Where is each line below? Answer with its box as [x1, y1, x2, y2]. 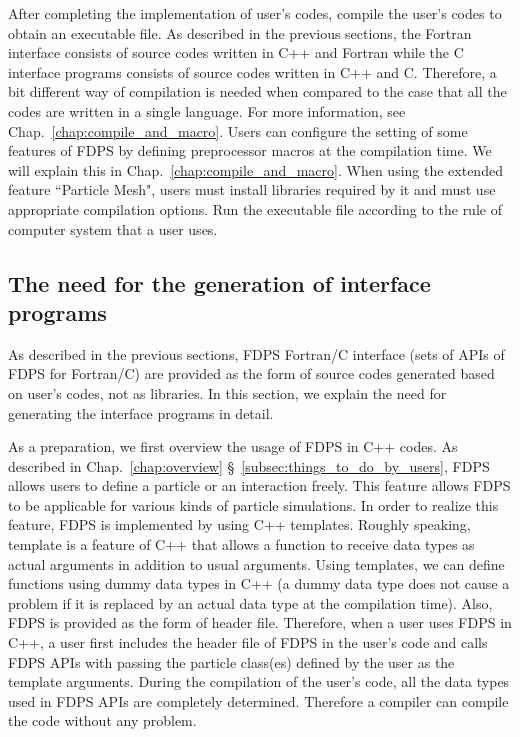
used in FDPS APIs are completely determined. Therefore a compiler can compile [8, 690, 509, 711]
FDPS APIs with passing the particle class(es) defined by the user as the [8, 651, 455, 672]
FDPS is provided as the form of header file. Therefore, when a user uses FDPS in [8, 612, 512, 633]
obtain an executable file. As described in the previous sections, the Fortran [8, 22, 472, 43]
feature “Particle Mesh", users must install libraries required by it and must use [8, 179, 496, 200]
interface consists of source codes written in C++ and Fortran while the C [8, 42, 464, 63]
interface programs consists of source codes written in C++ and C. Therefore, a [8, 61, 497, 82]
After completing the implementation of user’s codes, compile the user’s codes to [8, 3, 502, 23]
